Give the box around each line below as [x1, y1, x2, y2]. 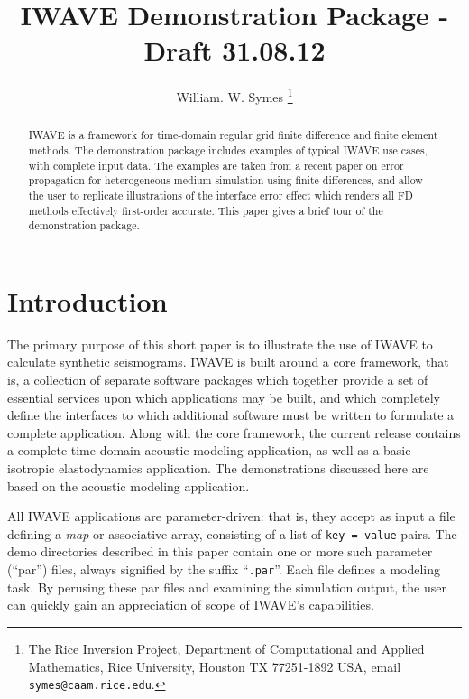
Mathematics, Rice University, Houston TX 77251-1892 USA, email [28, 657, 401, 676]
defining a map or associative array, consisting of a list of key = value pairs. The [7, 524, 457, 543]
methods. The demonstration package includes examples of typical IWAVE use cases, [28, 143, 428, 158]
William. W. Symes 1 [176, 85, 293, 106]
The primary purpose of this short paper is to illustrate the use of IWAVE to [7, 334, 433, 353]
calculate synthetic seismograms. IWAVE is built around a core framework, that [7, 352, 449, 371]
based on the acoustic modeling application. [7, 476, 250, 495]
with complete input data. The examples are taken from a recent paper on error [28, 157, 404, 172]
